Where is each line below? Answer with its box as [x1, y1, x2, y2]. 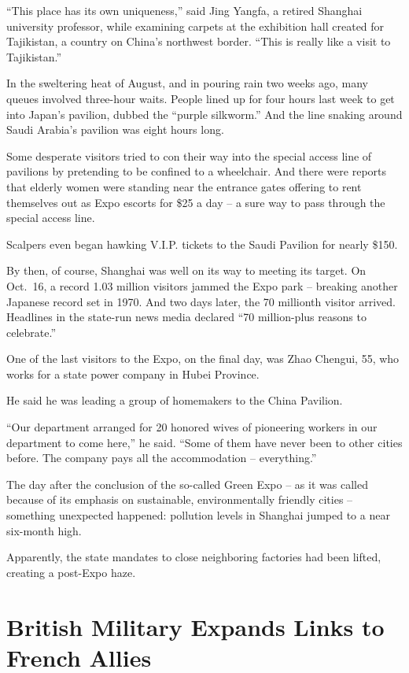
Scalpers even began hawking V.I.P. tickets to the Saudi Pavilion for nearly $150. [6, 235, 398, 252]
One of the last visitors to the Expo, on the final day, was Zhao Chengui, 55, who [6, 350, 400, 367]
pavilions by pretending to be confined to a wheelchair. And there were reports [6, 163, 387, 179]
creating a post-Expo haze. [6, 564, 136, 580]
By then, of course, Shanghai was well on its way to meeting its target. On [6, 262, 367, 279]
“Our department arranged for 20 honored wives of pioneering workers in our [6, 419, 378, 435]
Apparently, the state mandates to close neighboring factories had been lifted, [6, 549, 381, 565]
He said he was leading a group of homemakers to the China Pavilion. [6, 392, 343, 409]
